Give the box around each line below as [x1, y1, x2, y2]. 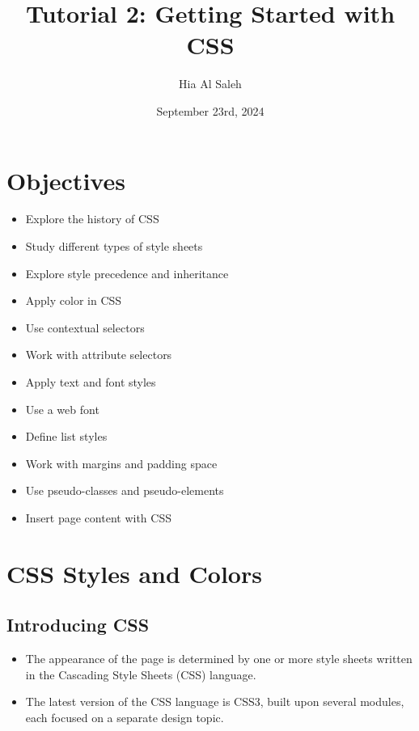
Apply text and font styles [25, 374, 156, 390]
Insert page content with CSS [25, 509, 171, 526]
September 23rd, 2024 [156, 102, 265, 119]
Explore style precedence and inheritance [25, 264, 229, 281]
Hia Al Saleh [179, 75, 242, 92]
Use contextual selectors [25, 319, 145, 336]
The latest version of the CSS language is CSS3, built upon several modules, [25, 693, 404, 710]
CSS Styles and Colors [6, 556, 262, 589]
